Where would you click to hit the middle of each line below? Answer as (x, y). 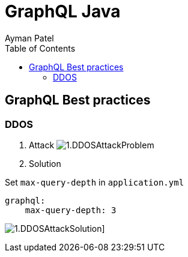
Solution (45, 163)
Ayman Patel (29, 38)
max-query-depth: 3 (71, 210)
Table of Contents (40, 48)
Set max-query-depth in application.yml (95, 182)
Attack (42, 145)
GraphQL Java (63, 11)
